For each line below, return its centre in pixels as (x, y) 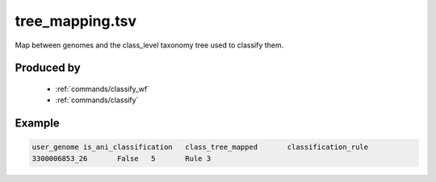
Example (37, 124)
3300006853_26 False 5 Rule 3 (122, 158)
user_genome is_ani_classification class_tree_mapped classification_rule (200, 147)
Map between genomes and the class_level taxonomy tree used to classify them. (149, 45)
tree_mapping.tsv (76, 21)
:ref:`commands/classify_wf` (102, 89)
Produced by (48, 68)
